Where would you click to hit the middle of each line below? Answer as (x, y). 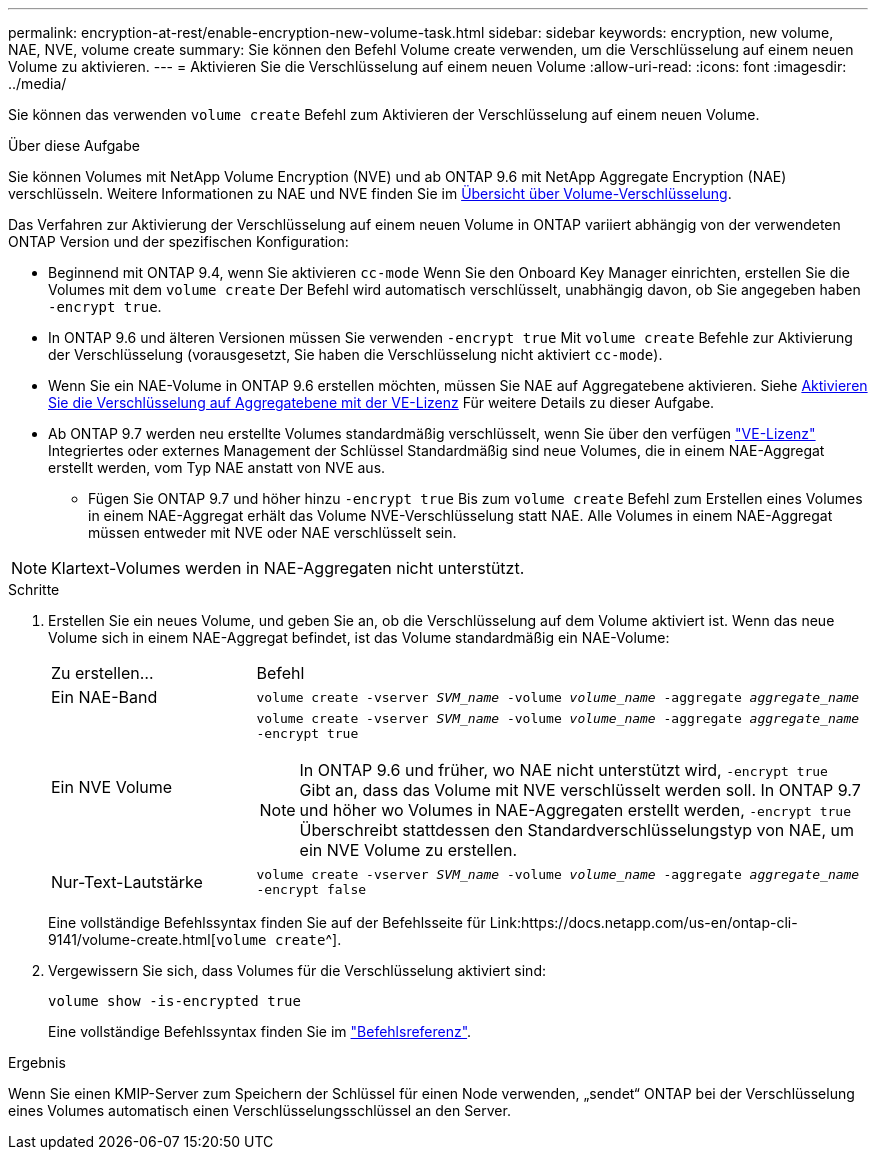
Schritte (34, 589)
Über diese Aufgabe (74, 145)
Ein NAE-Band (104, 697)
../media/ (37, 83)
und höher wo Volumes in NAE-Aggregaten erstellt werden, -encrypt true (575, 810)
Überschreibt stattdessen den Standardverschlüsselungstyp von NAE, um (577, 830)
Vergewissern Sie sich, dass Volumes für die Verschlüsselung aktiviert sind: (297, 970)
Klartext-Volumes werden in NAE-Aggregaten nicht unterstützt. (288, 568)
